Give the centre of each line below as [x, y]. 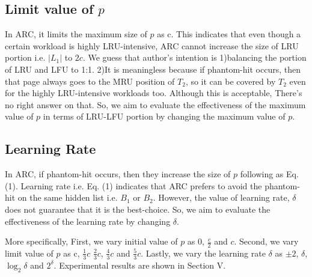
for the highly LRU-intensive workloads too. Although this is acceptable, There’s [154, 93]
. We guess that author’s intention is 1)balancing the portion [194, 57]
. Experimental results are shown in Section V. [140, 265]
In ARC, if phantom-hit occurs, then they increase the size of [118, 174]
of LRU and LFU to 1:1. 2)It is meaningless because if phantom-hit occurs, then [153, 69]
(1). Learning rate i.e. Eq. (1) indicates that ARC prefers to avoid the [133, 185]
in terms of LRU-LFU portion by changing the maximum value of [164, 116]
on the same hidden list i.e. [68, 197]
